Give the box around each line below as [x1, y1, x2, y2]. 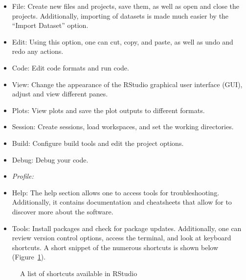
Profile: [12, 171, 34, 181]
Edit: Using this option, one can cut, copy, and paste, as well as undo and [12, 36, 233, 47]
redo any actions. [12, 46, 64, 56]
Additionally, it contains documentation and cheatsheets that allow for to [12, 197, 232, 207]
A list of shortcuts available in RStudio [20, 268, 137, 278]
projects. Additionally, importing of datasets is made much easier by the [12, 10, 229, 21]
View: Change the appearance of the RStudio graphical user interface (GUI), [12, 79, 243, 89]
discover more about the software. [12, 206, 113, 216]
